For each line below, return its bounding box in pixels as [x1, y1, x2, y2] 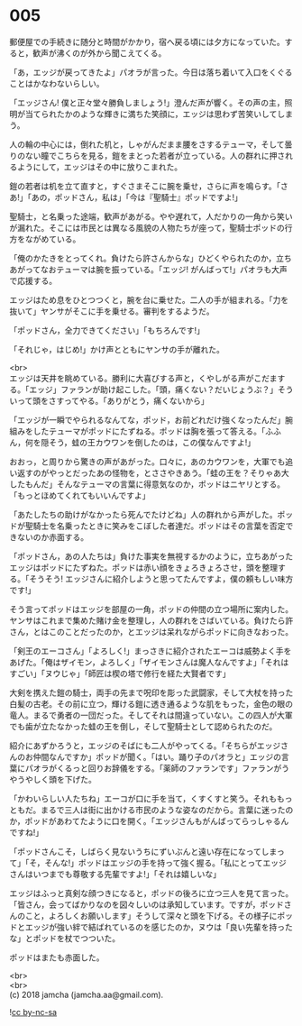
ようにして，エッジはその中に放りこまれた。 [16, 161, 183, 172]
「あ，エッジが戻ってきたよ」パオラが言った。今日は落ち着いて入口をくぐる [9, 67, 293, 78]
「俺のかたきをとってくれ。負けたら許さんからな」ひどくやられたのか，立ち [9, 252, 292, 263]
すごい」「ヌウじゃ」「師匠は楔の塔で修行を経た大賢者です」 [9, 668, 231, 679]
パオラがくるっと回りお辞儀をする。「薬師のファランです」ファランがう [24, 763, 290, 774]
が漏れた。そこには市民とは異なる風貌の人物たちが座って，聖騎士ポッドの [9, 222, 286, 233]
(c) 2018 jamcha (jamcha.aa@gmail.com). [9, 989, 164, 1000]
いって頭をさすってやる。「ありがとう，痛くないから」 [9, 395, 209, 406]
